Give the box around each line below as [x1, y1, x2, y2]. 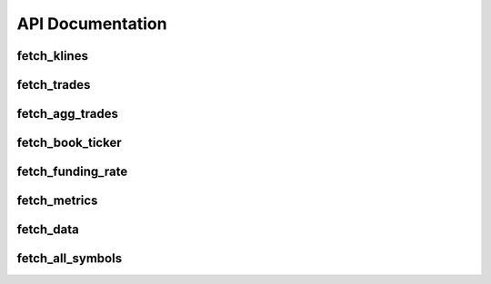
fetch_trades [16, 77, 91, 93]
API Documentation [16, 14, 167, 34]
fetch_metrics [16, 193, 98, 209]
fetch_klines [16, 48, 88, 64]
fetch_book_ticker [16, 135, 122, 151]
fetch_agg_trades [16, 106, 118, 122]
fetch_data [16, 222, 79, 238]
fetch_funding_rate [16, 164, 128, 180]
